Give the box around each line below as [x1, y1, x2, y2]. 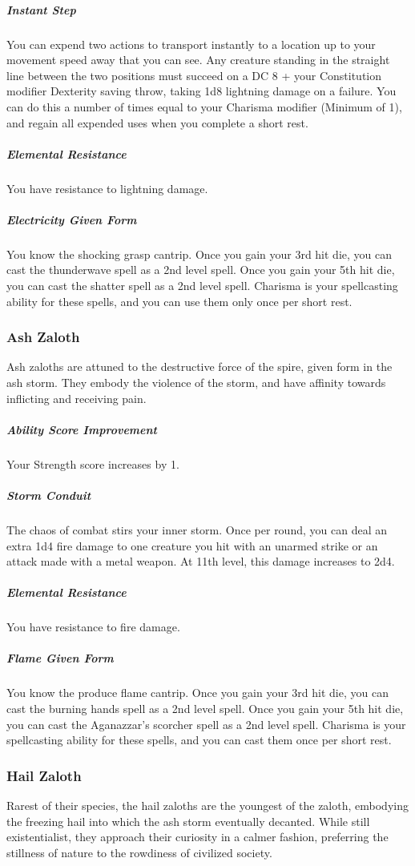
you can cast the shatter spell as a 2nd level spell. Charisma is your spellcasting [6, 277, 398, 294]
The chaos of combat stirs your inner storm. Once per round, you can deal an [6, 521, 387, 538]
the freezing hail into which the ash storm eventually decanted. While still [6, 812, 370, 829]
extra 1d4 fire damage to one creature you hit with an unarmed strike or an [6, 537, 378, 554]
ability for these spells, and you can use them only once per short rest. [6, 292, 353, 309]
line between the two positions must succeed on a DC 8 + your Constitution [6, 66, 382, 83]
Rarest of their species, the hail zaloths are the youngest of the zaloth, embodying [6, 797, 409, 814]
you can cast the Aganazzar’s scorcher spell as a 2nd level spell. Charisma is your [6, 715, 406, 732]
